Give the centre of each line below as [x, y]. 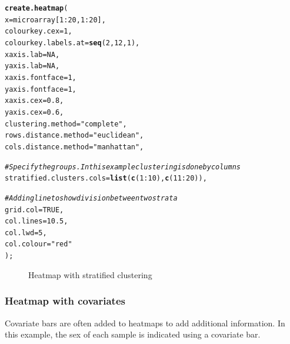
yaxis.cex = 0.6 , [34, 112]
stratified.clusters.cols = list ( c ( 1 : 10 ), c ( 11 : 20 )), [106, 178]
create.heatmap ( [36, 8]
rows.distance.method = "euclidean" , [74, 136]
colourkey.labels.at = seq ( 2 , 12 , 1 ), [72, 43]
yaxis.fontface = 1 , [41, 89]
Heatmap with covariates [65, 301]
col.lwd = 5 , [26, 233]
